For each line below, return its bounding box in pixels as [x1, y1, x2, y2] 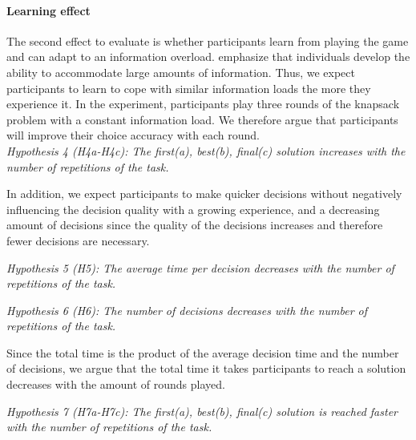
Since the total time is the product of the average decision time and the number [6, 344, 399, 361]
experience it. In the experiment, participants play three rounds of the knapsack [6, 95, 400, 112]
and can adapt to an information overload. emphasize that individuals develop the [6, 48, 410, 65]
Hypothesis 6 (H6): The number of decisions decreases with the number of [6, 301, 368, 318]
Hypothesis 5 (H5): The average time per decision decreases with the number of [6, 259, 394, 276]
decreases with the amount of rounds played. [6, 376, 225, 393]
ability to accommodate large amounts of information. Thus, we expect [6, 63, 355, 80]
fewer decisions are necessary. [6, 232, 150, 248]
